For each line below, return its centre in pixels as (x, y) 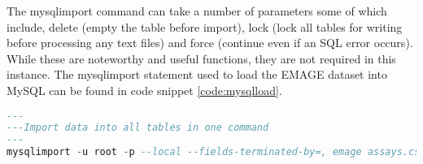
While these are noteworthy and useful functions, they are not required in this (201, 58)
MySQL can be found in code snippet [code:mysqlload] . (144, 90)
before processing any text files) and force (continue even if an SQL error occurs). (210, 43)
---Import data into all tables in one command (138, 128)
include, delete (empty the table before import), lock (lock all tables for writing (205, 26)
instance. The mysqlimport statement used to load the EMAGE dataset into (197, 74)
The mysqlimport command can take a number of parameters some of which (197, 11)
